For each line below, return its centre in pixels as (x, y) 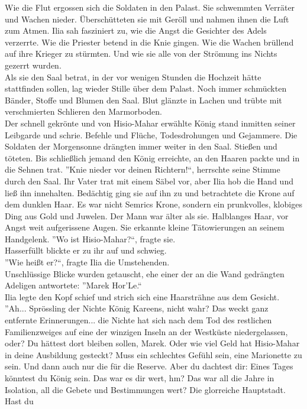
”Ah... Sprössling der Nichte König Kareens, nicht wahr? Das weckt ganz (137, 308)
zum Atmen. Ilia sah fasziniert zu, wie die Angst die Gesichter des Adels (136, 30)
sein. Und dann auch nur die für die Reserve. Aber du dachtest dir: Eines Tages (149, 366)
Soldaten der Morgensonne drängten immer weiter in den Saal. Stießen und (141, 146)
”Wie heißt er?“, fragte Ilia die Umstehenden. (87, 262)
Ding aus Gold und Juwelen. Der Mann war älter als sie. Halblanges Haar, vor (147, 215)
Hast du (19, 401)
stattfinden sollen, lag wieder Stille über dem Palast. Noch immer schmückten (146, 88)
